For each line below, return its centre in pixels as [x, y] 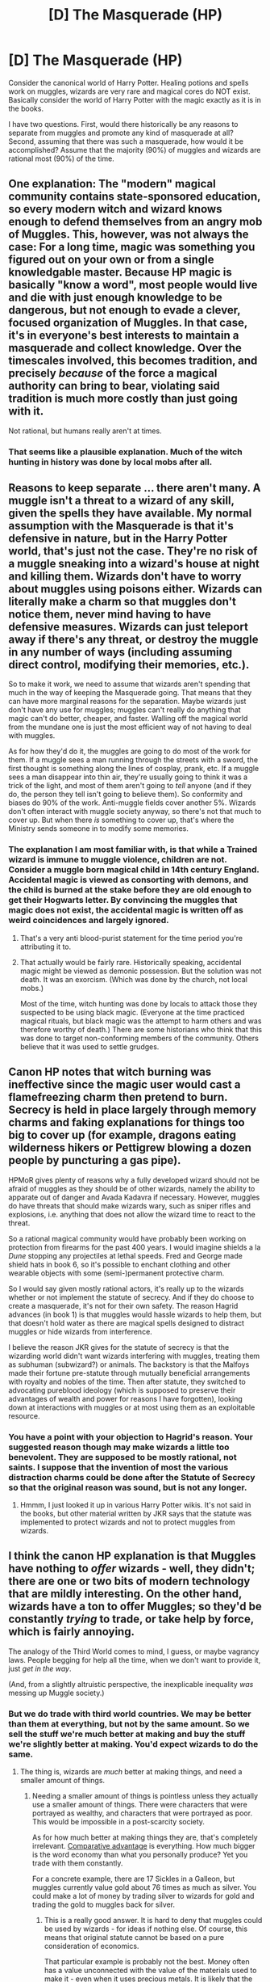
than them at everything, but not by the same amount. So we [129, 1723]
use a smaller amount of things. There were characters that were [139, 1805]
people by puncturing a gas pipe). [95, 1160]
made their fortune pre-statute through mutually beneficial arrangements [129, 1373]
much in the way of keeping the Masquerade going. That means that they [130, 693]
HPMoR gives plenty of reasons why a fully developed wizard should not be [134, 1180]
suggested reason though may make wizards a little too [119, 1447]
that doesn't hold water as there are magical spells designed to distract [126, 1322]
